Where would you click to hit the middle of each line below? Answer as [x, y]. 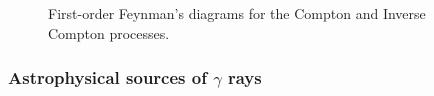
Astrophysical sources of [107, 77]
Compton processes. [109, 32]
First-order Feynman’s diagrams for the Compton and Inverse [237, 13]
